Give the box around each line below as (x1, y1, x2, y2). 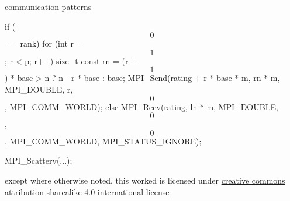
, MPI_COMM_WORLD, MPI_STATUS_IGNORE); (5, 135, 202, 147)
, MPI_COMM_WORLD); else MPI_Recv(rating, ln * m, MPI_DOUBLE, (5, 100, 278, 112)
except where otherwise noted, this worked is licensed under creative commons (5, 174, 285, 186)
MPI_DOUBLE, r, (5, 83, 73, 95)
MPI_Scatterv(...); (5, 154, 72, 167)
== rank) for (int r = (5, 37, 83, 50)
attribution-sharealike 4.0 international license (5, 185, 170, 198)
